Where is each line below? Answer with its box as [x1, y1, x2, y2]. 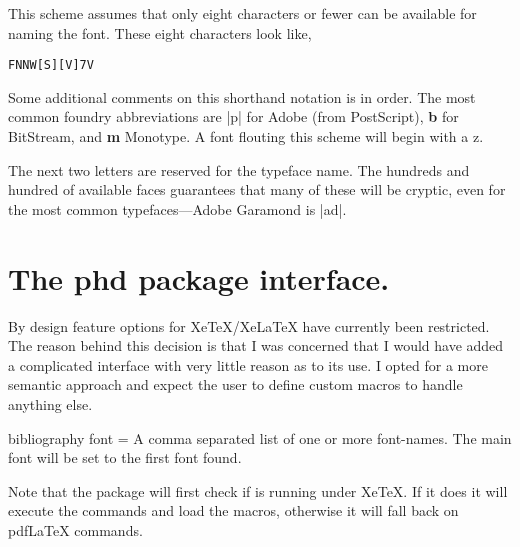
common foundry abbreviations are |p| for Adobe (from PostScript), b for [8, 106, 459, 127]
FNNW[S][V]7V [8, 58, 94, 73]
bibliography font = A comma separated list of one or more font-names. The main [8, 427, 512, 448]
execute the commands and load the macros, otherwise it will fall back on [8, 500, 459, 521]
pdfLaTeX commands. [8, 519, 143, 540]
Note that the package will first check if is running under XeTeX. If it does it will [8, 480, 508, 501]
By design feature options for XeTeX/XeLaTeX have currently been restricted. [8, 315, 490, 336]
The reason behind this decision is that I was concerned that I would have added [8, 335, 504, 356]
